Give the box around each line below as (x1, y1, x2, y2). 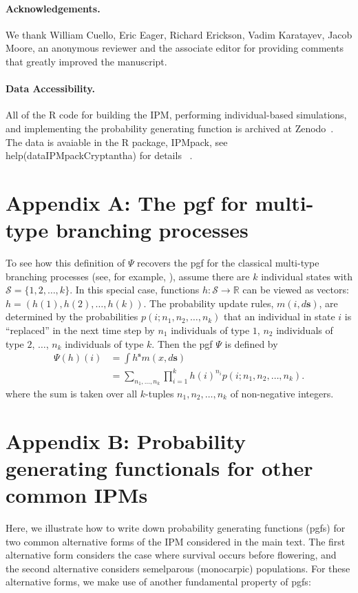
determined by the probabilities (6, 309, 138, 324)
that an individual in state (224, 309, 335, 324)
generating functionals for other (6, 453, 313, 481)
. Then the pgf (151, 336, 213, 351)
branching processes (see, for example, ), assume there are (6, 269, 250, 283)
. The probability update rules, (143, 295, 274, 310)
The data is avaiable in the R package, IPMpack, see (6, 134, 228, 149)
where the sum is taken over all (6, 386, 138, 400)
